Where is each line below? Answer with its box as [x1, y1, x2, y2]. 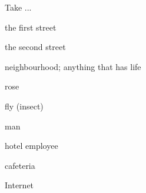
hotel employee [5, 139, 58, 152]
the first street [5, 21, 57, 33]
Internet [5, 179, 34, 191]
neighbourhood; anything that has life [5, 60, 141, 72]
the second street [5, 41, 66, 53]
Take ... [5, 1, 32, 13]
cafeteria [5, 159, 35, 171]
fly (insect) [5, 99, 44, 112]
